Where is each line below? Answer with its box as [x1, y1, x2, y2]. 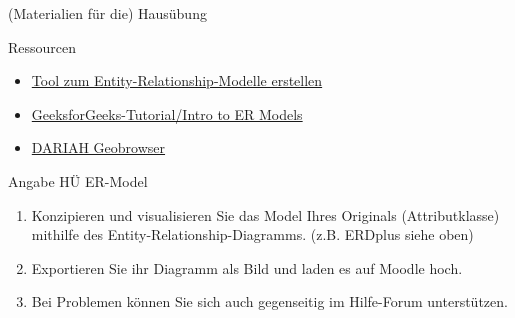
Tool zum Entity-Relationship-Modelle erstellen [31, 70, 323, 91]
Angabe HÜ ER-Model [8, 170, 148, 191]
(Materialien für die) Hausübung [8, 3, 207, 23]
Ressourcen [8, 36, 77, 57]
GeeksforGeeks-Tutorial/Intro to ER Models [31, 103, 303, 124]
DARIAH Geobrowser [31, 137, 166, 158]
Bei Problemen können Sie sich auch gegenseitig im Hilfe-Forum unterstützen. [31, 291, 508, 312]
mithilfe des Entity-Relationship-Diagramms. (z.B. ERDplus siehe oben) [31, 224, 474, 245]
